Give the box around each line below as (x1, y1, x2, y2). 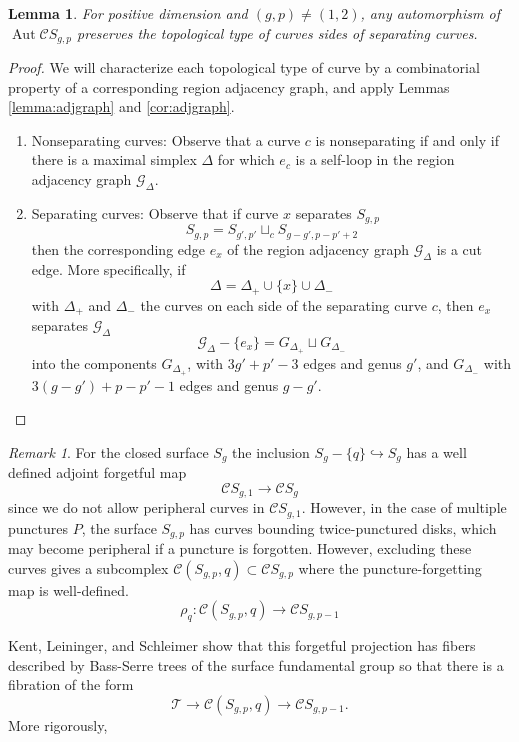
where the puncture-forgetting (298, 557, 482, 578)
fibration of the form (8, 674, 134, 695)
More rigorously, (8, 714, 108, 735)
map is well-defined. (8, 579, 130, 600)
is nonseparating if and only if (315, 129, 499, 150)
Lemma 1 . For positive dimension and (8, 3, 248, 23)
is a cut (436, 238, 483, 259)
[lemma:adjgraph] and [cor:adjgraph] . (8, 96, 235, 117)
